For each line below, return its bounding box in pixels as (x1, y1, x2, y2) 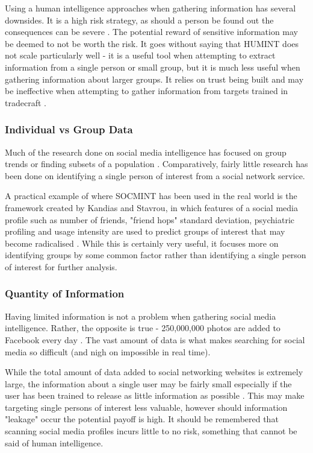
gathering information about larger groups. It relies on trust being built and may (5, 72, 304, 85)
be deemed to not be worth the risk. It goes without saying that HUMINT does (5, 37, 299, 49)
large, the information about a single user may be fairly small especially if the (5, 377, 292, 390)
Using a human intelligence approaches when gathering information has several (5, 2, 296, 14)
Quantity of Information (5, 286, 125, 301)
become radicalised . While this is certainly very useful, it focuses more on (5, 236, 279, 249)
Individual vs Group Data (5, 122, 133, 137)
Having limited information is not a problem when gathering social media (5, 309, 276, 322)
